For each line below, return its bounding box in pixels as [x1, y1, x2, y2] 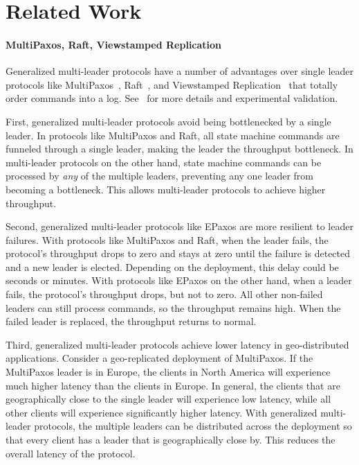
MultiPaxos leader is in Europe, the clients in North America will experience [6, 365, 331, 379]
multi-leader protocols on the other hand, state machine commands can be [6, 155, 322, 169]
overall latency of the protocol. [6, 446, 136, 460]
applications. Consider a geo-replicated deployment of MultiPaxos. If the [6, 351, 313, 365]
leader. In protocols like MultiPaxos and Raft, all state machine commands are [6, 128, 340, 142]
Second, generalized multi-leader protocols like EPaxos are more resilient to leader [6, 219, 353, 234]
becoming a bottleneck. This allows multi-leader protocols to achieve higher [6, 182, 326, 196]
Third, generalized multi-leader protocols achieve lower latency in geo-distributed [6, 337, 349, 351]
